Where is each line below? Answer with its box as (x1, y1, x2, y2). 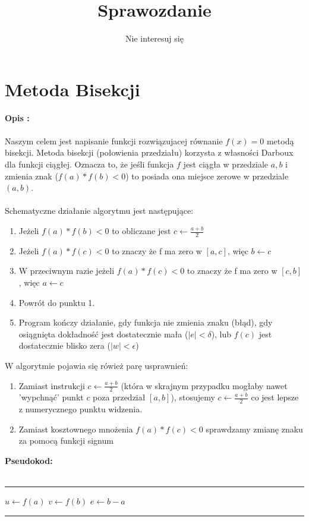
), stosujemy (171, 391, 215, 403)
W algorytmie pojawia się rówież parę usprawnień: (5, 359, 188, 371)
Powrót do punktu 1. (18, 296, 95, 308)
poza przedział (93, 391, 146, 403)
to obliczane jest (112, 225, 171, 236)
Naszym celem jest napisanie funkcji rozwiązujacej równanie (5, 134, 223, 147)
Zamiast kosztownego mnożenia (18, 422, 133, 435)
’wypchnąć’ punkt (18, 391, 84, 403)
